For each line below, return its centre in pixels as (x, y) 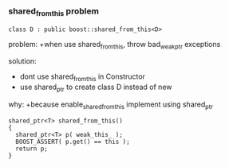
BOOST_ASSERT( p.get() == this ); (73, 142)
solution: (23, 61)
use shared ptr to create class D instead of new (96, 87)
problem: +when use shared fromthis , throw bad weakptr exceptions (114, 45)
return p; (32, 149)
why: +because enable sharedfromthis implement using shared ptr (111, 105)
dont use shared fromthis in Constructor (83, 78)
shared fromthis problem (54, 12)
